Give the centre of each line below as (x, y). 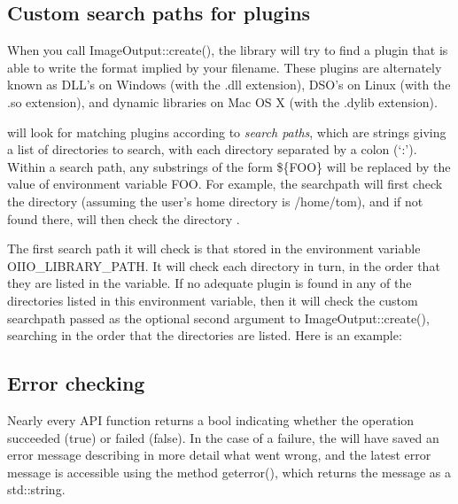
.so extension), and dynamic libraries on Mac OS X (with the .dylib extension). (222, 101)
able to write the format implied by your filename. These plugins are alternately (225, 67)
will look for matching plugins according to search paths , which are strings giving (227, 132)
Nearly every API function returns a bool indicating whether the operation (211, 419)
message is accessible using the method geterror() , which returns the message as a (229, 472)
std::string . (36, 489)
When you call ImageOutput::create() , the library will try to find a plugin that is (228, 50)
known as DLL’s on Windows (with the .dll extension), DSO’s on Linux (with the (229, 85)
